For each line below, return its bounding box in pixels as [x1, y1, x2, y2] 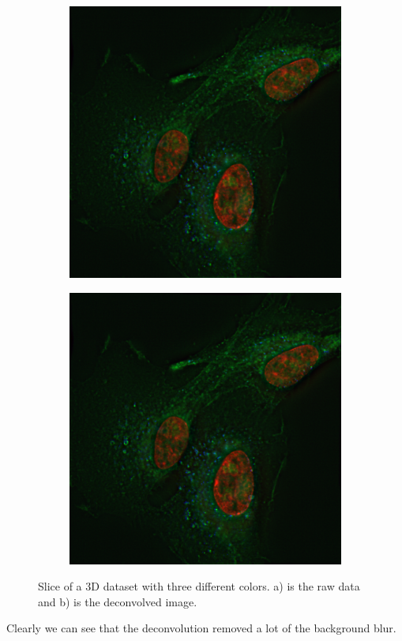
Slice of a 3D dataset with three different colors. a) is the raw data [38, 578, 360, 594]
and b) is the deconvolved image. [38, 593, 197, 609]
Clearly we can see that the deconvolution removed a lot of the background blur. [6, 620, 396, 636]
